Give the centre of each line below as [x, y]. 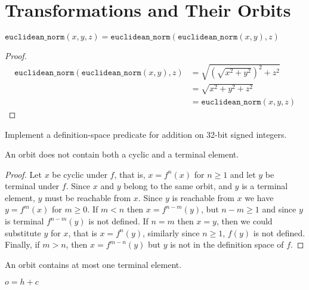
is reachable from [203, 197]
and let [243, 174]
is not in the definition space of [227, 244]
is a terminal [265, 186]
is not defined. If [118, 221]
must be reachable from [88, 197]
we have [259, 197]
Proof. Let [23, 174]
